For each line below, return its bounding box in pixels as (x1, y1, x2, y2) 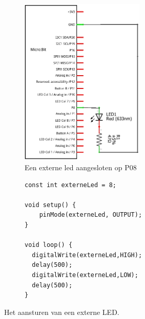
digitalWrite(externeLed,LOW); (32, 271, 138, 279)
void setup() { (25, 201, 76, 209)
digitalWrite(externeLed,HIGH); (32, 251, 142, 259)
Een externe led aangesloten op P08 (25, 162, 137, 172)
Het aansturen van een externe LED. (4, 306, 119, 317)
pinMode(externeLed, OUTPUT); (39, 211, 142, 219)
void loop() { (25, 241, 73, 249)
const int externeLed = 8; (25, 181, 116, 189)
